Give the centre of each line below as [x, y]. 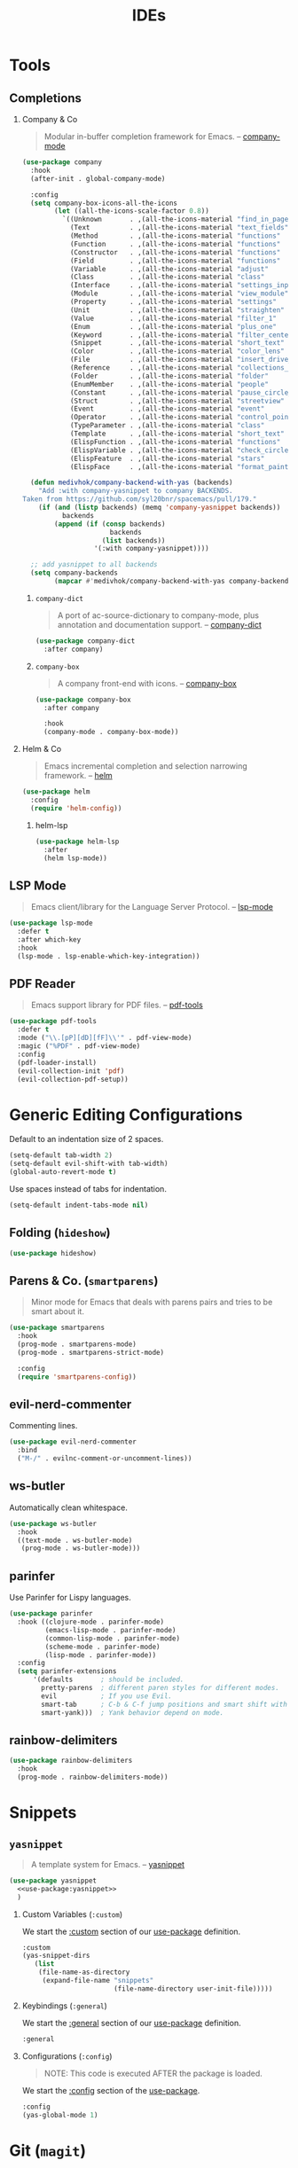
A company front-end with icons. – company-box [147, 683]
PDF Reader [42, 984]
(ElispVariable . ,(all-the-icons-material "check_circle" [181, 450]
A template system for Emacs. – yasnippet [107, 1864]
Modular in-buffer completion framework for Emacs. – [142, 137]
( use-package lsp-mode [51, 923]
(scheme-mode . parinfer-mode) [103, 1647]
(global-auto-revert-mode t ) [63, 1172]
